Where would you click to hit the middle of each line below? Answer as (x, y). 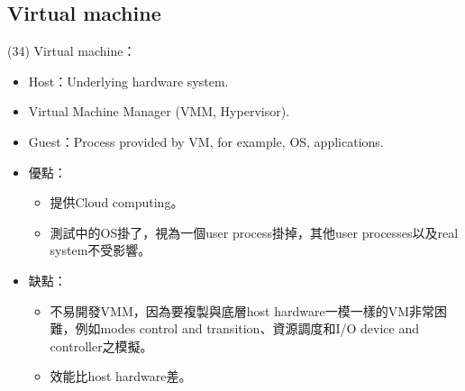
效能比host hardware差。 (121, 376)
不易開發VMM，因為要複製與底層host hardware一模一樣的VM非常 (242, 310)
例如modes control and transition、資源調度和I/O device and (247, 328)
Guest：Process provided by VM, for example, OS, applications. (206, 141)
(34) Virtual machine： (72, 51)
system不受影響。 (100, 250)
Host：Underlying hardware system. (128, 81)
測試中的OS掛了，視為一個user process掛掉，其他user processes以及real (254, 232)
